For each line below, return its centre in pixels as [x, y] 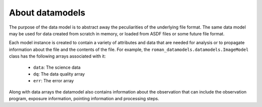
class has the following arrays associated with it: [57, 56]
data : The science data [57, 67]
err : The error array [54, 81]
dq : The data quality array [59, 74]
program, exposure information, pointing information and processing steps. [84, 99]
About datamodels [47, 13]
